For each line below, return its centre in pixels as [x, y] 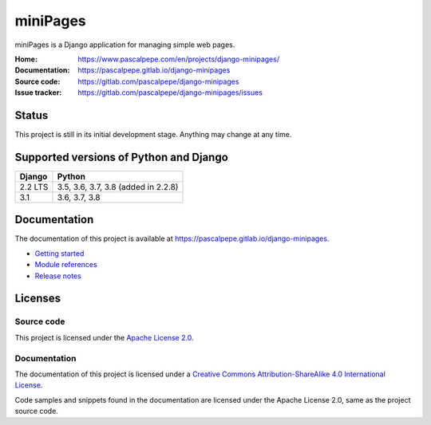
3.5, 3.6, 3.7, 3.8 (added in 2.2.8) [118, 187]
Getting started [59, 253]
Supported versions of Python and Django [122, 157]
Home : [26, 59]
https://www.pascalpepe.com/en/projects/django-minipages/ [178, 59]
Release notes [58, 276]
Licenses [38, 299]
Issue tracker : [38, 92]
